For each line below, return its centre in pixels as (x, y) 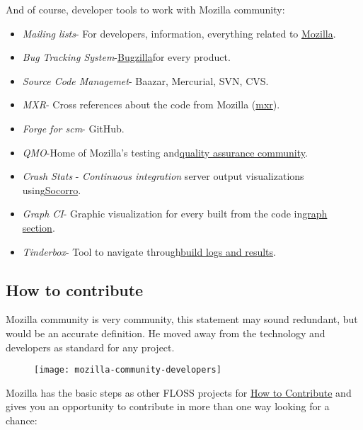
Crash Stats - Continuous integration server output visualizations (163, 176)
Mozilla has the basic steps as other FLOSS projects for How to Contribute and (179, 392)
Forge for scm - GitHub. (73, 128)
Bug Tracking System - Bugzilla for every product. (126, 57)
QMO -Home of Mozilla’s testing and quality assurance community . (165, 152)
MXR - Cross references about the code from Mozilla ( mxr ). (151, 104)
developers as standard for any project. (90, 347)
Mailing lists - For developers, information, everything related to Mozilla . (179, 33)
